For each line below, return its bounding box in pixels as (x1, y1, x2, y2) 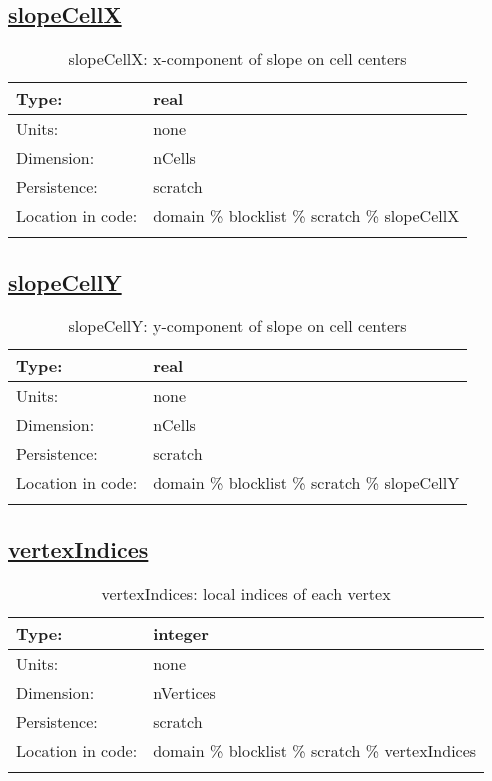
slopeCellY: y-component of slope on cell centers (68, 314, 407, 338)
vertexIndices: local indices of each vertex (101, 581, 391, 605)
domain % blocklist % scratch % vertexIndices (153, 738, 477, 762)
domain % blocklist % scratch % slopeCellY (153, 471, 460, 495)
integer (153, 621, 209, 645)
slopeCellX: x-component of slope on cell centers (68, 47, 407, 71)
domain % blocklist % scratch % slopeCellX (153, 204, 460, 228)
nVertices (153, 680, 216, 704)
